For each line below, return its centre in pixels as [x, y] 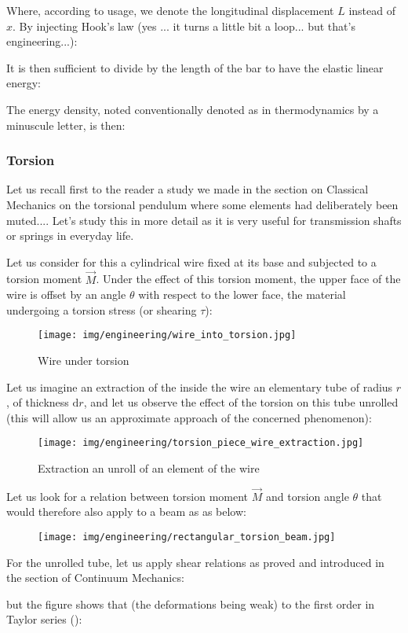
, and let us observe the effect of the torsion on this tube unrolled [241, 402]
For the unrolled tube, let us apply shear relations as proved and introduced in [195, 562]
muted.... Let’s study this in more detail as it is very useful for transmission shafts [204, 220]
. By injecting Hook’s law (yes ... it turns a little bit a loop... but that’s [184, 26]
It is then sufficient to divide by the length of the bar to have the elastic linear [195, 67]
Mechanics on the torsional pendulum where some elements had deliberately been [202, 204]
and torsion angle [307, 496]
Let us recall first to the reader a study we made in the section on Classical [188, 189]
